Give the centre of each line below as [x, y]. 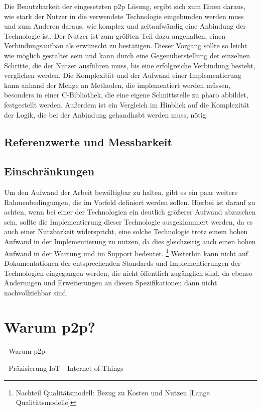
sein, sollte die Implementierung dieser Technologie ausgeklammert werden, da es [128, 221]
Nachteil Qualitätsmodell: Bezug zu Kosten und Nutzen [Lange [113, 392]
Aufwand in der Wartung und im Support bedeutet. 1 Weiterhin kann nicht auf [126, 252]
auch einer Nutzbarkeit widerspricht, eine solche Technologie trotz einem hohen [126, 231]
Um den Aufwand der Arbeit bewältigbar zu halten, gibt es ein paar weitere [121, 192]
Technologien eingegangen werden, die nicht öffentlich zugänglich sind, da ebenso [128, 273]
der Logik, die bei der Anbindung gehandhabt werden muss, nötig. [106, 114]
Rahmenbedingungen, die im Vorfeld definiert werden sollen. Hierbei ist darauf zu [130, 202]
